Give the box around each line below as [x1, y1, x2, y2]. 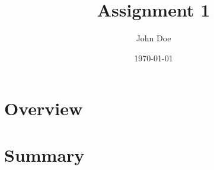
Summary [4, 142, 85, 166]
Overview [4, 96, 83, 120]
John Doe [136, 32, 171, 44]
